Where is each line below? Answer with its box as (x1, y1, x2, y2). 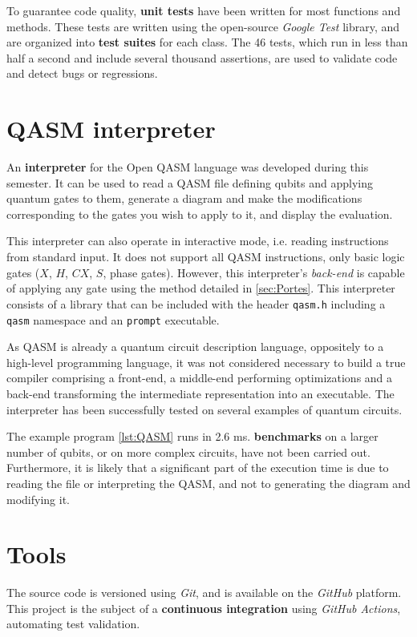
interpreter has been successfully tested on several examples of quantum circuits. (6, 401, 403, 417)
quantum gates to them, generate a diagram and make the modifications (6, 190, 362, 207)
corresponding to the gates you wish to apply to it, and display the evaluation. (6, 205, 393, 222)
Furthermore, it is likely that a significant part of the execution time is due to (6, 459, 389, 476)
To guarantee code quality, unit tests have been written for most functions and (6, 2, 401, 18)
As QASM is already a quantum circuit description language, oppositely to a (6, 338, 384, 355)
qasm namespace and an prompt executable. (6, 311, 220, 328)
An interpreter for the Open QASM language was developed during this (6, 159, 369, 175)
